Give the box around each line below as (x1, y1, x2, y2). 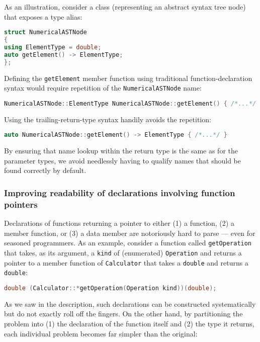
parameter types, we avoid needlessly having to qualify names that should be (4, 155, 241, 165)
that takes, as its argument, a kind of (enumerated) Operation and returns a (4, 247, 242, 258)
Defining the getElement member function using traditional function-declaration (4, 72, 252, 83)
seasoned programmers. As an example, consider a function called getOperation (4, 237, 252, 248)
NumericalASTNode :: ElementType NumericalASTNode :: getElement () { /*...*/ (4, 100, 256, 107)
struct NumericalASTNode (4, 29, 87, 36)
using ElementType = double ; (4, 43, 102, 51)
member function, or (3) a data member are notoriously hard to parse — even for (4, 227, 255, 238)
